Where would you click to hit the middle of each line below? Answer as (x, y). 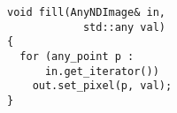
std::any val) (124, 27)
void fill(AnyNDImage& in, (86, 12)
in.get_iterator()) (102, 71)
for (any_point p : (77, 56)
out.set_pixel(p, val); (102, 86)
